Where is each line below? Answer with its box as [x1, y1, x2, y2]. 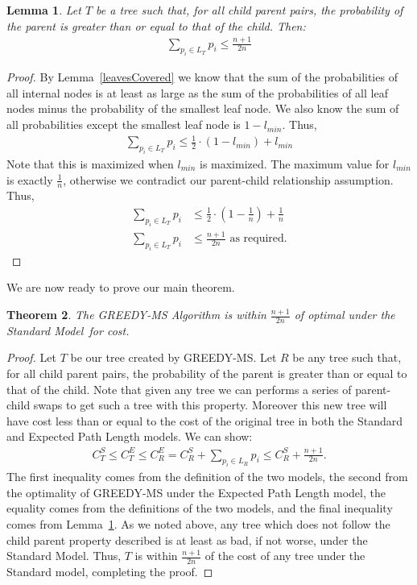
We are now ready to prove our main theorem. [6, 279, 235, 296]
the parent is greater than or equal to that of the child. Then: [6, 17, 306, 34]
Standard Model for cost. [6, 322, 130, 338]
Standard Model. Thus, [6, 547, 122, 564]
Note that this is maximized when [6, 155, 174, 172]
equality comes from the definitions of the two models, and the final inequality [6, 500, 393, 517]
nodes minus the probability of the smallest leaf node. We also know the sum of [6, 100, 399, 117]
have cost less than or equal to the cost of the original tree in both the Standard [6, 412, 403, 429]
